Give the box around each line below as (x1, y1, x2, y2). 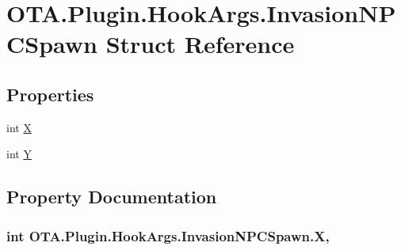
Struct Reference (105, 28, 295, 60)
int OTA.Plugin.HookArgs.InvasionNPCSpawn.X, (6, 225, 330, 245)
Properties (6, 81, 94, 106)
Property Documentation (6, 184, 217, 209)
